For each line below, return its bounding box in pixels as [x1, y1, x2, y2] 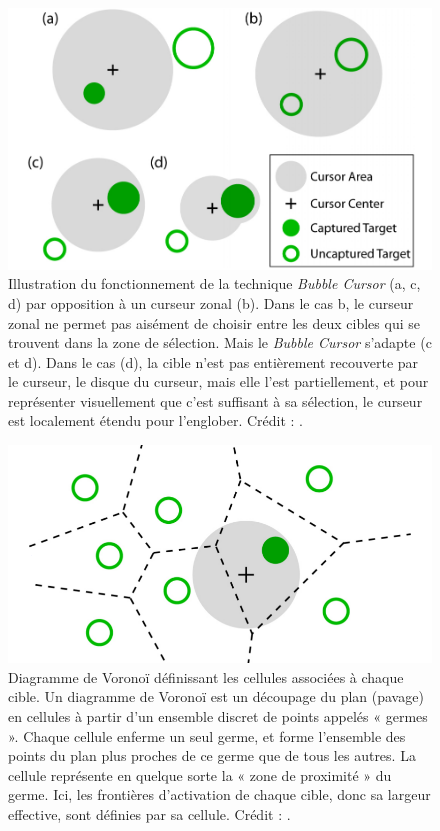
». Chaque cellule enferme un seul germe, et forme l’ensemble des [8, 725, 406, 746]
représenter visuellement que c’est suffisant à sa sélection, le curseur [8, 390, 423, 411]
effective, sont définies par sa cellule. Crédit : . [8, 803, 291, 824]
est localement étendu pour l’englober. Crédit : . [8, 410, 303, 431]
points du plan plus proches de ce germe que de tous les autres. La [8, 745, 416, 766]
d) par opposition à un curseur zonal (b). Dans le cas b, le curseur [8, 292, 414, 313]
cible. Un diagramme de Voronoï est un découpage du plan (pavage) [8, 686, 424, 707]
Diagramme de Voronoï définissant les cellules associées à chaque [8, 666, 404, 687]
